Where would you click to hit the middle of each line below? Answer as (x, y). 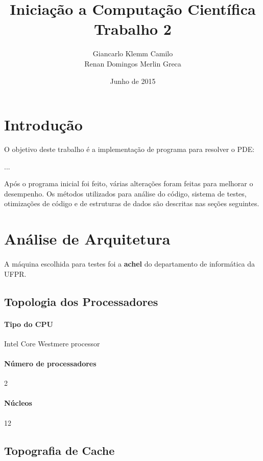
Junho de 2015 (133, 81)
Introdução (43, 125)
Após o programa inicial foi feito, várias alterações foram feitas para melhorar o (129, 183)
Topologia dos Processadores (81, 301)
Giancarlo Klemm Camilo (133, 53)
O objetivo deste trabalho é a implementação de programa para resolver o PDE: (129, 149)
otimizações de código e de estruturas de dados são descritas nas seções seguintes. (132, 203)
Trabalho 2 (133, 29)
